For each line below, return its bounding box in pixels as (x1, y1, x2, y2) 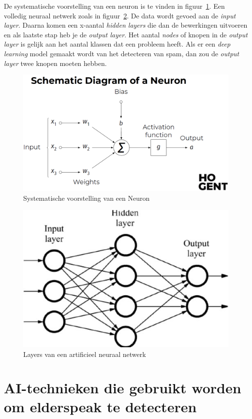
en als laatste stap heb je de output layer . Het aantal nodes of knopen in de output (4, 29, 248, 39)
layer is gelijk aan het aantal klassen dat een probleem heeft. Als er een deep (4, 39, 231, 49)
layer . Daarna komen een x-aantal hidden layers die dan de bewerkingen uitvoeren (4, 20, 248, 30)
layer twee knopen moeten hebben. (4, 58, 107, 68)
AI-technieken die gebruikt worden (4, 377, 241, 397)
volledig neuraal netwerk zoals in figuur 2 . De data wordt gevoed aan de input (4, 10, 236, 20)
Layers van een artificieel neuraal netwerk (23, 349, 146, 359)
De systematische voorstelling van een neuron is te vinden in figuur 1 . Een (4, 1, 225, 11)
